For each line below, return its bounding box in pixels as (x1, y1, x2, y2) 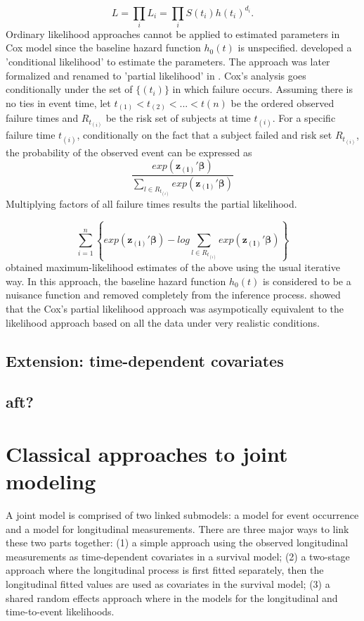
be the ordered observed (230, 95, 334, 110)
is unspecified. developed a (238, 40, 352, 55)
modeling (6, 467, 96, 496)
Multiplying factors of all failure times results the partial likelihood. (6, 196, 297, 211)
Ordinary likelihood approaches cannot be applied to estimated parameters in (6, 26, 340, 41)
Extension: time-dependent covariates (6, 349, 284, 371)
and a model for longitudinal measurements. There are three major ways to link (6, 521, 349, 536)
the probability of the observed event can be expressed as (6, 144, 252, 159)
